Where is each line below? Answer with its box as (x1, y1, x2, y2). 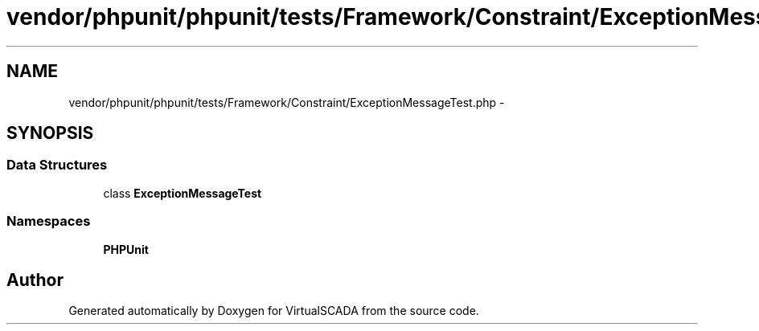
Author (6, 269, 64, 290)
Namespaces (6, 213, 91, 230)
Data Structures (6, 157, 108, 174)
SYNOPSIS (6, 123, 94, 144)
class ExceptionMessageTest (103, 186, 262, 200)
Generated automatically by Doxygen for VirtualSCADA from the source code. (68, 304, 479, 318)
